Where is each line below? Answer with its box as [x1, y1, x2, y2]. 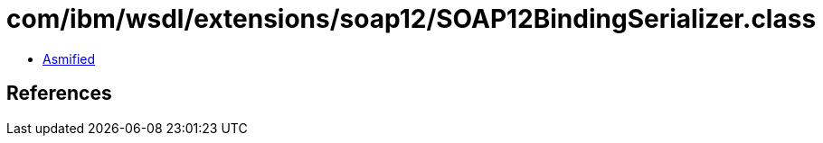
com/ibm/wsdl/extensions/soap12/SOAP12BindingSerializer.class [6, 4, 817, 34]
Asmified [43, 50, 96, 67]
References [6, 82, 112, 105]
